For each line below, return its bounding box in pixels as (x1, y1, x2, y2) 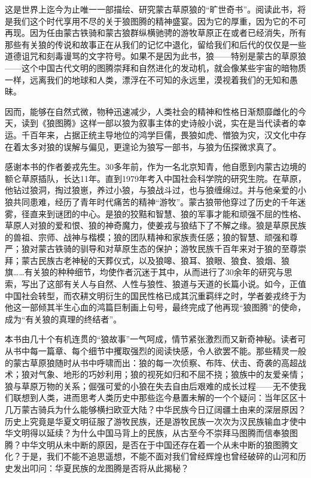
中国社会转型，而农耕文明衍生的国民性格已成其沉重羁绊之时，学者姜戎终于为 (5, 289, 306, 302)
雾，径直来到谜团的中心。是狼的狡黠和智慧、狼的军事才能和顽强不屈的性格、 (5, 207, 306, 220)
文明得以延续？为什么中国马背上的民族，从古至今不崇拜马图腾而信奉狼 (13, 427, 289, 439)
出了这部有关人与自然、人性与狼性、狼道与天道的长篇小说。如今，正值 (29, 278, 306, 290)
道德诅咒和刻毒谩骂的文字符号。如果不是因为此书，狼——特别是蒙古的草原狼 (5, 50, 306, 62)
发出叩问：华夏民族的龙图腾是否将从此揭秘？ (13, 461, 189, 474)
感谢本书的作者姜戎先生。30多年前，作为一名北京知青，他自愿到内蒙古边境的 (5, 160, 306, 173)
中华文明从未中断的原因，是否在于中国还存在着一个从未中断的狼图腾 (21, 438, 289, 450)
